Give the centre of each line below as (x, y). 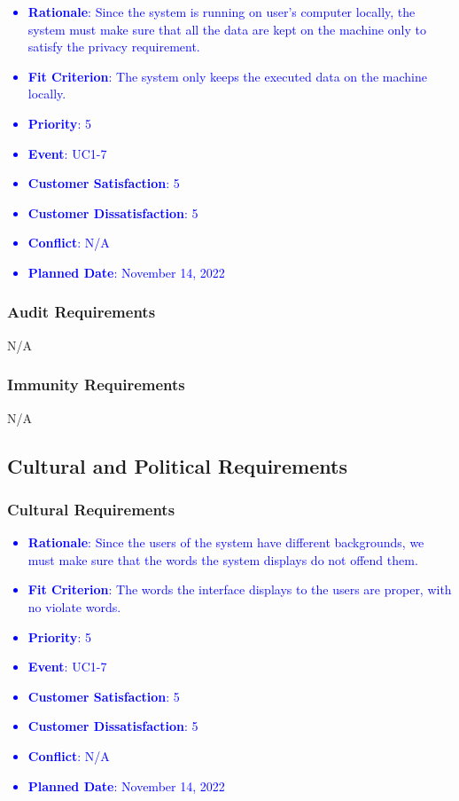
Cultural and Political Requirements (177, 465)
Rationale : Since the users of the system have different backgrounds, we (226, 542)
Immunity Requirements (96, 385)
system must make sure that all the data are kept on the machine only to (227, 29)
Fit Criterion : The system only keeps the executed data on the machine (228, 76)
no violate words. (74, 606)
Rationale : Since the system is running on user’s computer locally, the (222, 12)
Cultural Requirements (91, 509)
